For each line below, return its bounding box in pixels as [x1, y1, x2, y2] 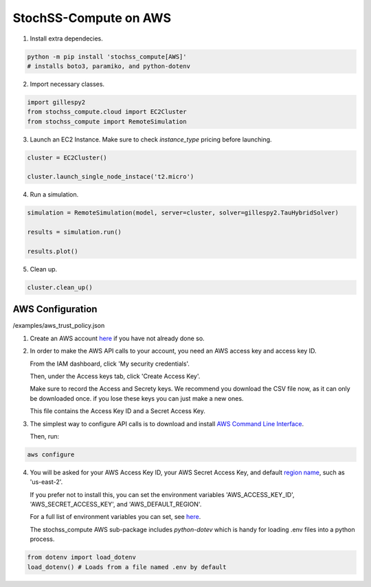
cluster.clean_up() [27, 283, 93, 291]
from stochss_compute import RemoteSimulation [27, 118, 187, 125]
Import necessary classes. [30, 80, 105, 88]
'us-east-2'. [30, 478, 63, 486]
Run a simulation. [30, 190, 79, 199]
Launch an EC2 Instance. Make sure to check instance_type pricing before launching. [30, 135, 272, 144]
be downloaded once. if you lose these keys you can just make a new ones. [30, 394, 244, 402]
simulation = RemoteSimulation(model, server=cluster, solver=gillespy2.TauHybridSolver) [27, 209, 339, 217]
